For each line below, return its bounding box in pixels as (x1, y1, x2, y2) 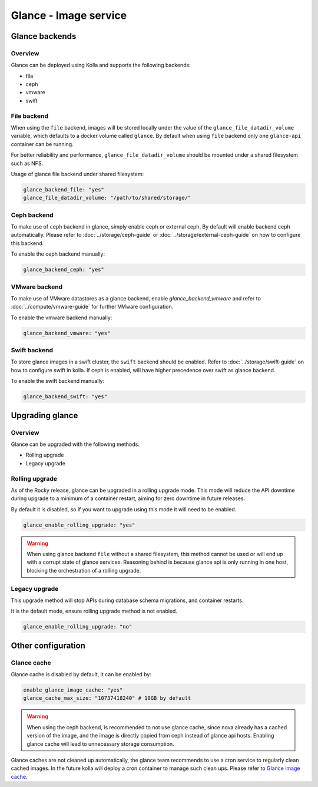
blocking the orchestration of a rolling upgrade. (26, 567, 141, 574)
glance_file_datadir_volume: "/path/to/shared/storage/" (23, 194, 191, 201)
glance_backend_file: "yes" (23, 186, 104, 193)
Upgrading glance (11, 410, 78, 421)
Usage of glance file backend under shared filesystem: (11, 170, 144, 177)
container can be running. (11, 140, 74, 147)
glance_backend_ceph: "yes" (23, 266, 104, 273)
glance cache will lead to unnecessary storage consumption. (26, 740, 174, 748)
